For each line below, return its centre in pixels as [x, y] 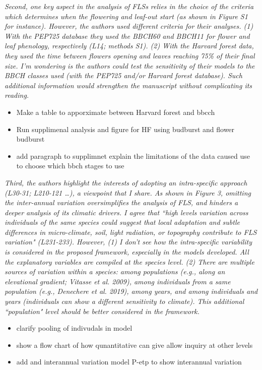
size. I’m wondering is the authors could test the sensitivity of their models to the [130, 65]
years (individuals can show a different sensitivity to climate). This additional [124, 301]
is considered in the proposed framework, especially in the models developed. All [127, 252]
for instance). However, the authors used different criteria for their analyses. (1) [129, 26]
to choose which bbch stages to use [70, 166]
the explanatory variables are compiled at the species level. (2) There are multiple [129, 261]
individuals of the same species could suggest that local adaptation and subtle [122, 222]
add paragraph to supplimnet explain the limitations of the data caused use [133, 156]
